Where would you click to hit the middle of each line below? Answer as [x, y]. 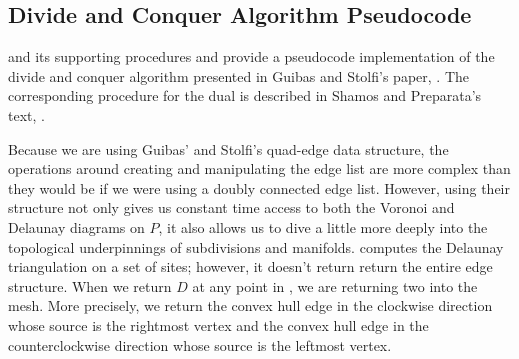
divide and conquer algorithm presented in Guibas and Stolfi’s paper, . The [239, 75]
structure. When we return [90, 285]
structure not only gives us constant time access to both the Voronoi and [231, 207]
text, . [26, 114]
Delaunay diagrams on [76, 226]
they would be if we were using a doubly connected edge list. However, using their [259, 187]
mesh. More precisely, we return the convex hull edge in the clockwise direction [250, 305]
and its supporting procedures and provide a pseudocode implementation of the [251, 56]
